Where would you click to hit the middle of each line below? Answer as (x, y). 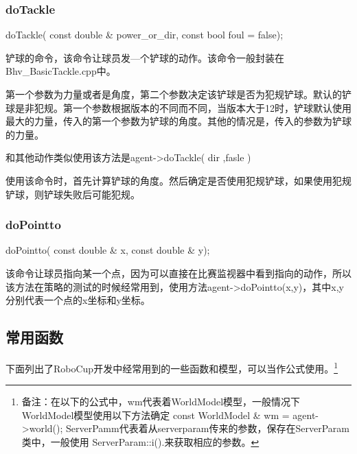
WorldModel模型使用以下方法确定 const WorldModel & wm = (156, 415)
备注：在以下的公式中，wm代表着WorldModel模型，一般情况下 (161, 402)
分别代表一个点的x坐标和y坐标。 (78, 300)
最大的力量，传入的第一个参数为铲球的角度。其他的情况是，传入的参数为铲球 (178, 121)
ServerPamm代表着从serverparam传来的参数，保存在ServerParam (208, 428)
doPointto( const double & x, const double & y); (108, 250)
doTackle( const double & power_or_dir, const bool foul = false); (145, 35)
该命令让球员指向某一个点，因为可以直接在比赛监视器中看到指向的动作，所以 (178, 273)
